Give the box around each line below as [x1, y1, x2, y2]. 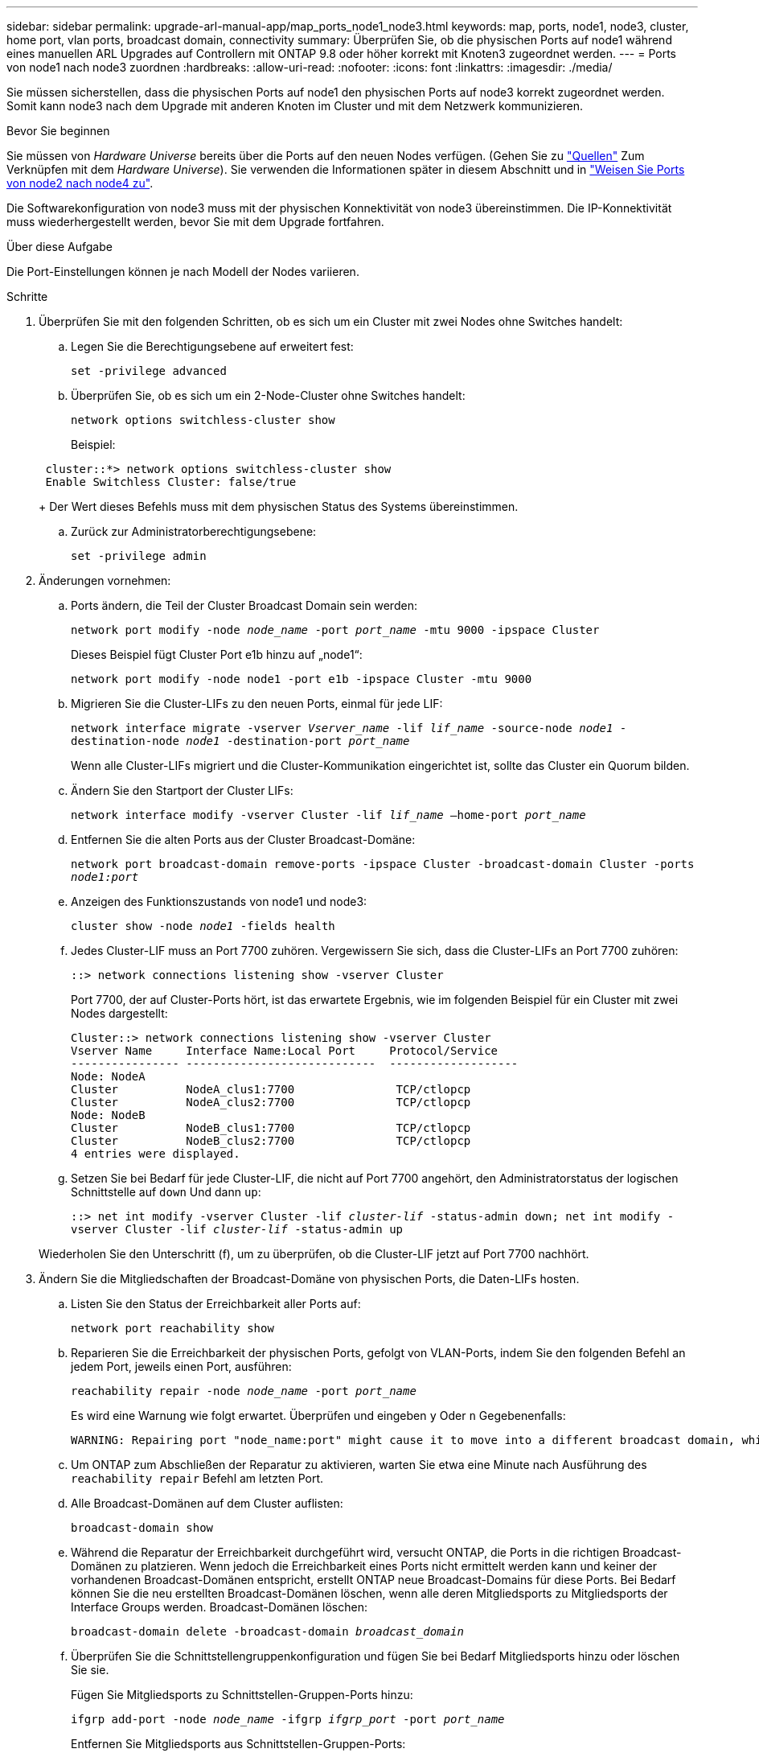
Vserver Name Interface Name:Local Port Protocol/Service [71, 1044, 498, 1057]
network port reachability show [71, 1322, 274, 1335]
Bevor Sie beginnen [6, 124, 110, 138]
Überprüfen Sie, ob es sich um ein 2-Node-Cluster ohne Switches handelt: [71, 389, 466, 402]
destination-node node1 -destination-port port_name [71, 734, 410, 747]
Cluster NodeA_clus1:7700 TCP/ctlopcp [71, 1083, 471, 1096]
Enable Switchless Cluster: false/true [45, 475, 297, 488]
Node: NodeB [71, 1109, 146, 1121]
